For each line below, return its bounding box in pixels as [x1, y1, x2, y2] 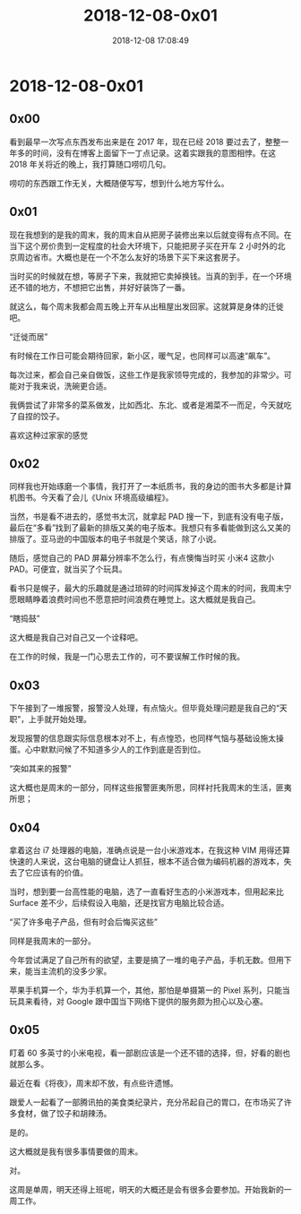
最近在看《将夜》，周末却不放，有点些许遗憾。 [9, 1077, 178, 1089]
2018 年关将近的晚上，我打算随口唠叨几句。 [9, 159, 171, 169]
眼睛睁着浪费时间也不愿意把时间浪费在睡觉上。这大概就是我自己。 [16, 594, 261, 605]
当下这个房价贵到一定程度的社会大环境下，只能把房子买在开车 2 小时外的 [9, 240, 278, 251]
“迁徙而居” [9, 331, 48, 341]
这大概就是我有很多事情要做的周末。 [9, 1146, 143, 1157]
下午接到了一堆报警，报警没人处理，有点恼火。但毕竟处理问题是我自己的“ [9, 702, 280, 713]
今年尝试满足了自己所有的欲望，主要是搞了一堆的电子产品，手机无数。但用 [9, 955, 284, 965]
